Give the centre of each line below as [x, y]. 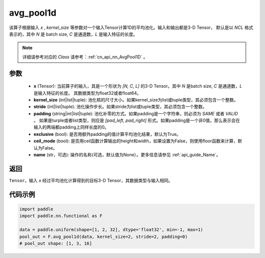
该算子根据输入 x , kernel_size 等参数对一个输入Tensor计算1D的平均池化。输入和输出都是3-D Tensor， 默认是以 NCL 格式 [131, 27]
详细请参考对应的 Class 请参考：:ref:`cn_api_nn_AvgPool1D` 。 [85, 57]
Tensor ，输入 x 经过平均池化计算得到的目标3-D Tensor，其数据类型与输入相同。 [91, 180]
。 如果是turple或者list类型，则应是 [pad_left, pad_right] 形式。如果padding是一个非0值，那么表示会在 [137, 121]
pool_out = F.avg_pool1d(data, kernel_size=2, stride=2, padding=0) [104, 236]
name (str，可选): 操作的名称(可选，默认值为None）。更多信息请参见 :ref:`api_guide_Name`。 [127, 155]
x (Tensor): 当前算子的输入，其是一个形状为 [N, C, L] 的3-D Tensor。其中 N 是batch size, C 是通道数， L [138, 86]
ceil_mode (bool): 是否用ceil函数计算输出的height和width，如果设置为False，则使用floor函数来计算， [136, 141]
